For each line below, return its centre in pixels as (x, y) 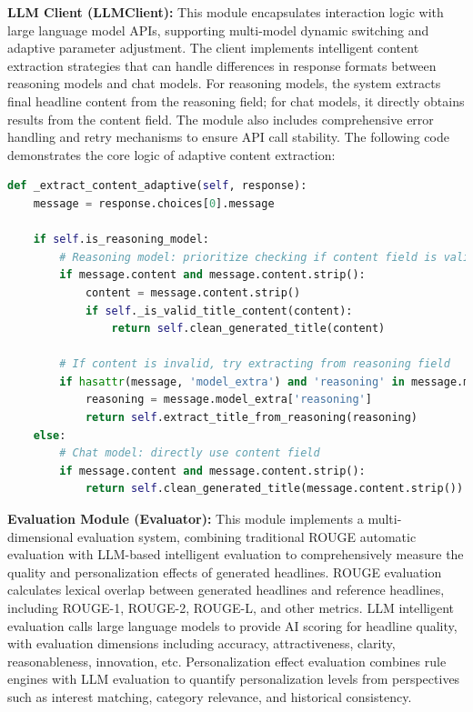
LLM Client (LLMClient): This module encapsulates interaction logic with (226, 12)
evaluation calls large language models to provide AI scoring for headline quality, (232, 625)
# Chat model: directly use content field (190, 453)
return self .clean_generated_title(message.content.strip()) (274, 489)
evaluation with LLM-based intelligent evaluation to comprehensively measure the (236, 554)
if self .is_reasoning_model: (121, 240)
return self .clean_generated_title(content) (248, 329)
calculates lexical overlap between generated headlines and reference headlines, (226, 590)
